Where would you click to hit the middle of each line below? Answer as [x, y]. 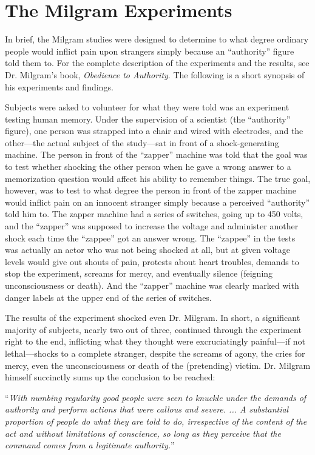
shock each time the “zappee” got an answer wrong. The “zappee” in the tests [150, 238]
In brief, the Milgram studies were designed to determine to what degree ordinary [157, 39]
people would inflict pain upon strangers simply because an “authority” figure [150, 51]
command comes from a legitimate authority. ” [90, 445]
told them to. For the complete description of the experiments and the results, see [157, 63]
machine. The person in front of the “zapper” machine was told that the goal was [156, 154]
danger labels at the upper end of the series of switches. [108, 297]
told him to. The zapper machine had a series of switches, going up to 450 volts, [154, 214]
